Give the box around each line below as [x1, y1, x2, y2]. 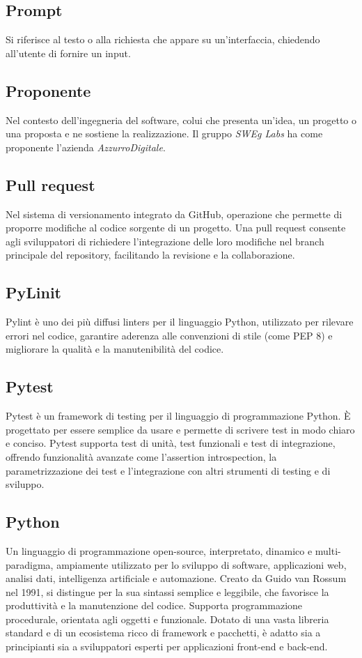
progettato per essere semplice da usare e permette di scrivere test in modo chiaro [6, 422, 355, 436]
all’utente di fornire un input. [6, 45, 131, 60]
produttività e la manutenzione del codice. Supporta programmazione [6, 598, 303, 613]
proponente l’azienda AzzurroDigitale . [6, 139, 166, 154]
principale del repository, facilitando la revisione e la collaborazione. [6, 247, 295, 262]
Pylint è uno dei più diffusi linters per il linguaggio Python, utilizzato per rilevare [6, 314, 354, 329]
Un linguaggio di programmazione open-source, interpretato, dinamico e [6, 543, 313, 558]
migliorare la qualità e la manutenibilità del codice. [6, 342, 224, 356]
